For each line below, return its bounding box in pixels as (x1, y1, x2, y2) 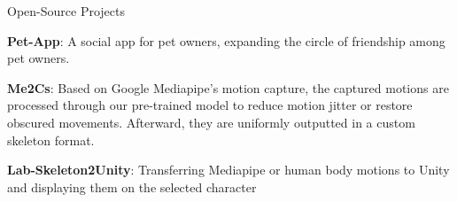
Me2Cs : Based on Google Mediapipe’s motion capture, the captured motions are (7, 78, 449, 97)
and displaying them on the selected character (7, 177, 257, 196)
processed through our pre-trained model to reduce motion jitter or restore (7, 96, 413, 114)
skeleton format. (7, 130, 95, 149)
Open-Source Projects (7, 2, 125, 19)
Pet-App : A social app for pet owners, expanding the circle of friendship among (7, 31, 445, 50)
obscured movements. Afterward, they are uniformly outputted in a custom (7, 113, 415, 131)
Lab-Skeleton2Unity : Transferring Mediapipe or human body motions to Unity (7, 160, 450, 179)
